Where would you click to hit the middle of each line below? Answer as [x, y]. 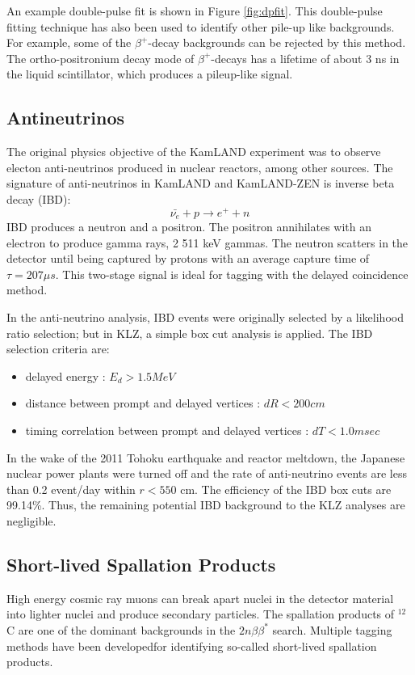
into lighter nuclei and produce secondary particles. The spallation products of [201, 614]
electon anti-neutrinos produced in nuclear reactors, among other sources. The [200, 167]
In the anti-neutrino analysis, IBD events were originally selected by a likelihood [205, 317]
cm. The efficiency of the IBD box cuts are [286, 489]
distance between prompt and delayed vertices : [143, 403]
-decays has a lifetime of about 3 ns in [305, 58]
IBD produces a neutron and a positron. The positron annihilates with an [189, 227]
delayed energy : [65, 375]
